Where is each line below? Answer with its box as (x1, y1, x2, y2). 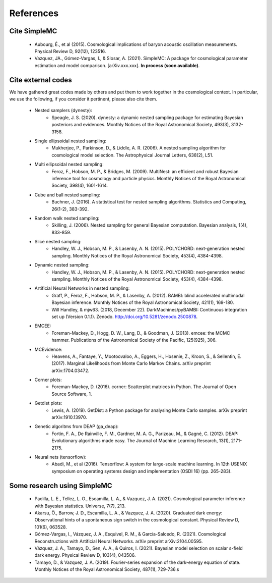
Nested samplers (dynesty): (34, 108, 93, 114)
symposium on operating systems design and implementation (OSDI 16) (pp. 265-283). (51, 468, 232, 474)
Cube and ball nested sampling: (34, 192, 100, 198)
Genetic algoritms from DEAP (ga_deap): (34, 423, 119, 430)
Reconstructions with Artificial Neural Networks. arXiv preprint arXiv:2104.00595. (34, 538, 203, 544)
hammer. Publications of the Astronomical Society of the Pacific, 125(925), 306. (51, 337, 217, 343)
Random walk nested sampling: (34, 215, 100, 221)
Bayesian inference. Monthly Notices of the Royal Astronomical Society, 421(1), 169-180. (51, 299, 234, 305)
